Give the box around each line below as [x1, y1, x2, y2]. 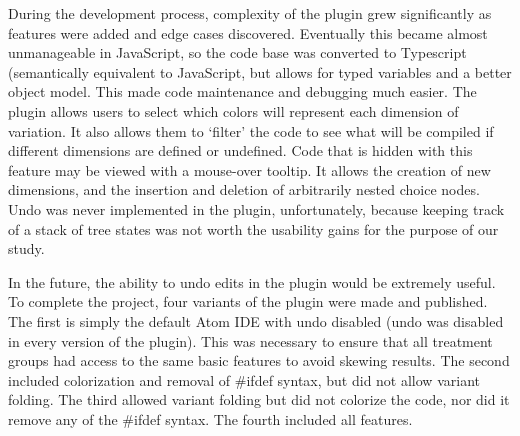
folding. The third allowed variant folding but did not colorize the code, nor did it [8, 389, 510, 410]
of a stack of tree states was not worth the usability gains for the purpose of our [8, 218, 499, 239]
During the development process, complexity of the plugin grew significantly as [8, 3, 492, 23]
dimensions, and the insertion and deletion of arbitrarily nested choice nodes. [8, 179, 480, 200]
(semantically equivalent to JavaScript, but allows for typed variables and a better [8, 61, 512, 82]
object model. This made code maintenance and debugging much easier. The [8, 81, 477, 102]
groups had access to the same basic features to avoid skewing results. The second [8, 350, 510, 371]
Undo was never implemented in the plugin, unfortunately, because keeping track [8, 198, 505, 219]
